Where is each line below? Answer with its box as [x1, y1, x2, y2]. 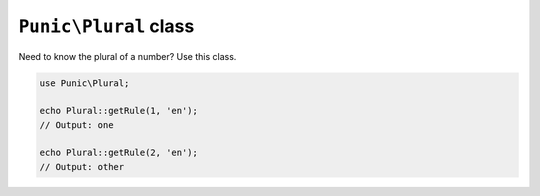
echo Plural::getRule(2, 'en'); [39, 147, 199, 159]
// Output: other [39, 161, 125, 172]
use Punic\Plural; [39, 77, 130, 89]
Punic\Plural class [18, 15, 195, 37]
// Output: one [39, 119, 114, 130]
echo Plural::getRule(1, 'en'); [39, 105, 199, 117]
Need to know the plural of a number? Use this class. [18, 50, 237, 62]
